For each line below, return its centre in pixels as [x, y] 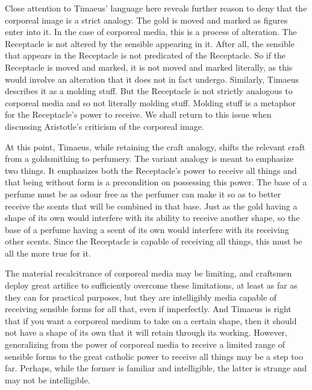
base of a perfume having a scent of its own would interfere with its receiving [147, 229]
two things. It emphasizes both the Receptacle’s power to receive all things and [151, 170]
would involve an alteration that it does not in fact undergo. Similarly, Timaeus [152, 79]
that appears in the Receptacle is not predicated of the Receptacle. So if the [145, 55]
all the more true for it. [48, 253]
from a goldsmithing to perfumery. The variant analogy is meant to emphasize [149, 158]
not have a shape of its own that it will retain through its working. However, [146, 332]
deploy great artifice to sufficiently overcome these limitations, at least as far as [151, 285]
